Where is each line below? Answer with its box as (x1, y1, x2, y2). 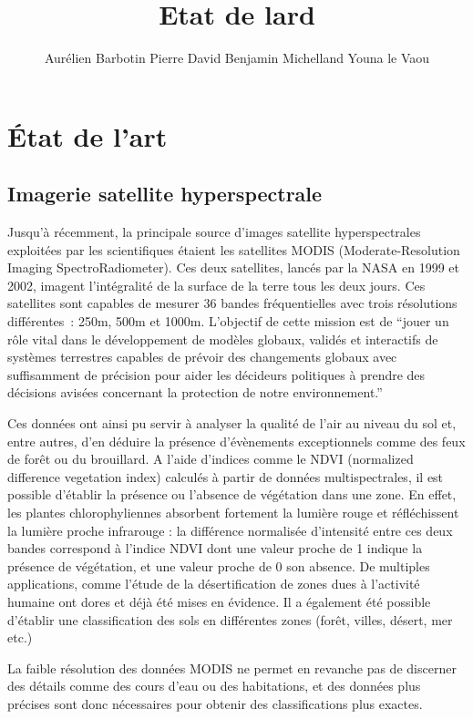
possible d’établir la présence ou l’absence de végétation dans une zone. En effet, (7, 485, 457, 504)
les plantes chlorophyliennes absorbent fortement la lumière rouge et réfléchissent (7, 503, 459, 522)
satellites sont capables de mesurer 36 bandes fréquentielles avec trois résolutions (7, 293, 458, 313)
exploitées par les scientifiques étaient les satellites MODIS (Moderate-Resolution (7, 240, 460, 259)
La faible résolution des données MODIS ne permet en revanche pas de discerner (7, 658, 457, 677)
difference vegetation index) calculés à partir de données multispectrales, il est (7, 467, 444, 486)
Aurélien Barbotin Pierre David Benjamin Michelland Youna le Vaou (44, 48, 430, 67)
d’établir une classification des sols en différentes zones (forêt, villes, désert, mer (7, 610, 453, 629)
